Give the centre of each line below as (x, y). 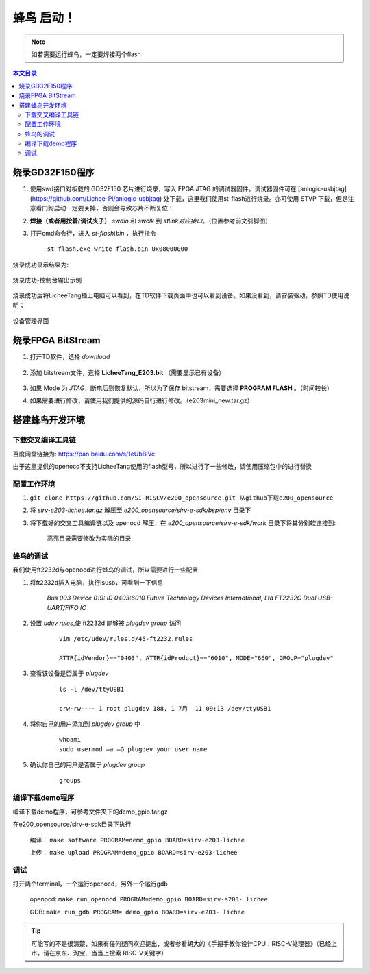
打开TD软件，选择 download (70, 357)
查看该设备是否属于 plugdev (69, 673)
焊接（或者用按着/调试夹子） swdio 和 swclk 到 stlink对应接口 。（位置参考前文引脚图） (151, 221)
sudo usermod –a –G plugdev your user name (133, 749)
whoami (70, 740)
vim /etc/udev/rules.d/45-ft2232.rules (126, 639)
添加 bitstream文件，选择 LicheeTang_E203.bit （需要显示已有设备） (127, 372)
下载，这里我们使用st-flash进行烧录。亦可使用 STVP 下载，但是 (259, 198)
